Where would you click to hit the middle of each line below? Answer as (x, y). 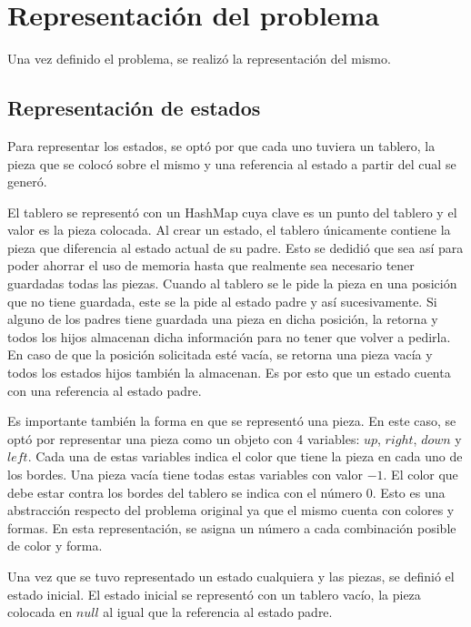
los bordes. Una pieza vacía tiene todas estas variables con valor (185, 475)
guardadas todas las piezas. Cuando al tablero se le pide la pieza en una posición (232, 283)
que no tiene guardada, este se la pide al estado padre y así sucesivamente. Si (222, 301)
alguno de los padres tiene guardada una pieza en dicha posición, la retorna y (223, 319)
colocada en (40, 612)
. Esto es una (409, 492)
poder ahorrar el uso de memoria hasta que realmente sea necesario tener (211, 265)
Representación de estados (134, 108)
